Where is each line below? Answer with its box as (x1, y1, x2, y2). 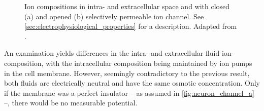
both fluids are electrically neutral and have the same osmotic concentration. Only (4, 78, 260, 88)
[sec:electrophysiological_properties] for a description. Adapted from (24, 21, 237, 31)
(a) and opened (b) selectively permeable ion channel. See (24, 11, 204, 21)
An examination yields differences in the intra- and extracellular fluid (4, 48, 220, 58)
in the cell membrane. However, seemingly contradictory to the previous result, (4, 67, 250, 78)
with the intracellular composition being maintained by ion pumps (46, 57, 252, 68)
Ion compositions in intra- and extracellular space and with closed (24, 1, 230, 11)
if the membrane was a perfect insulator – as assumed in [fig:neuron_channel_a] (4, 87, 254, 98)
